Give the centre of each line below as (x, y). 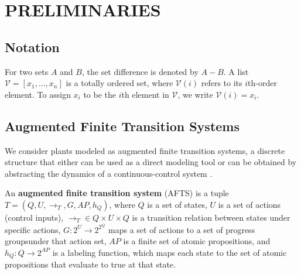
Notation (32, 47)
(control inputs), (34, 217)
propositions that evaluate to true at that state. (90, 264)
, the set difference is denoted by (140, 71)
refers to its (222, 83)
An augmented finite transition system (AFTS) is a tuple (117, 193)
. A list (236, 71)
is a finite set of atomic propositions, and (197, 241)
